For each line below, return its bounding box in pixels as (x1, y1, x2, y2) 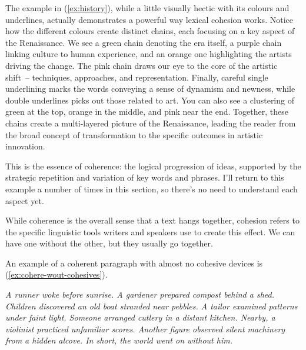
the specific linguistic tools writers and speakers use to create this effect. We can (5, 225, 295, 238)
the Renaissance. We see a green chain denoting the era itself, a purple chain (5, 36, 282, 48)
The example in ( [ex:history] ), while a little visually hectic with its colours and (5, 2, 290, 14)
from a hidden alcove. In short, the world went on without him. (5, 334, 232, 346)
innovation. (5, 140, 45, 152)
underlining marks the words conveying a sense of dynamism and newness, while (5, 82, 295, 95)
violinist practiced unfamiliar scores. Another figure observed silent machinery (5, 322, 285, 335)
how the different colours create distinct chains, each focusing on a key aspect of (5, 25, 295, 37)
